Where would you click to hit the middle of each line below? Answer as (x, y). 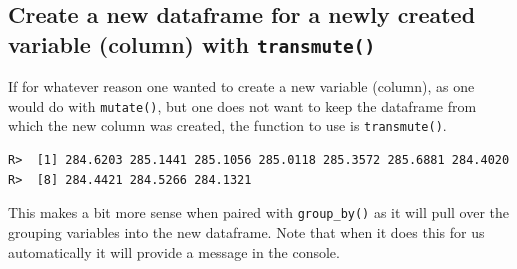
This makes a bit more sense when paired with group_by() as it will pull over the (259, 212)
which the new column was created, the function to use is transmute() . (227, 125)
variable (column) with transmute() (192, 43)
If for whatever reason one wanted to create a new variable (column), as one (241, 86)
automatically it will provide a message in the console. (174, 251)
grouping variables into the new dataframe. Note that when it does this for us (246, 231)
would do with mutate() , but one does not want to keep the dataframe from (242, 105)
